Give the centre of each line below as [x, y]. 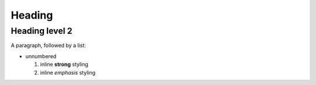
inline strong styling [64, 65]
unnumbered [41, 56]
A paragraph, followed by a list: [48, 45]
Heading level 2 [42, 31]
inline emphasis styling [68, 72]
